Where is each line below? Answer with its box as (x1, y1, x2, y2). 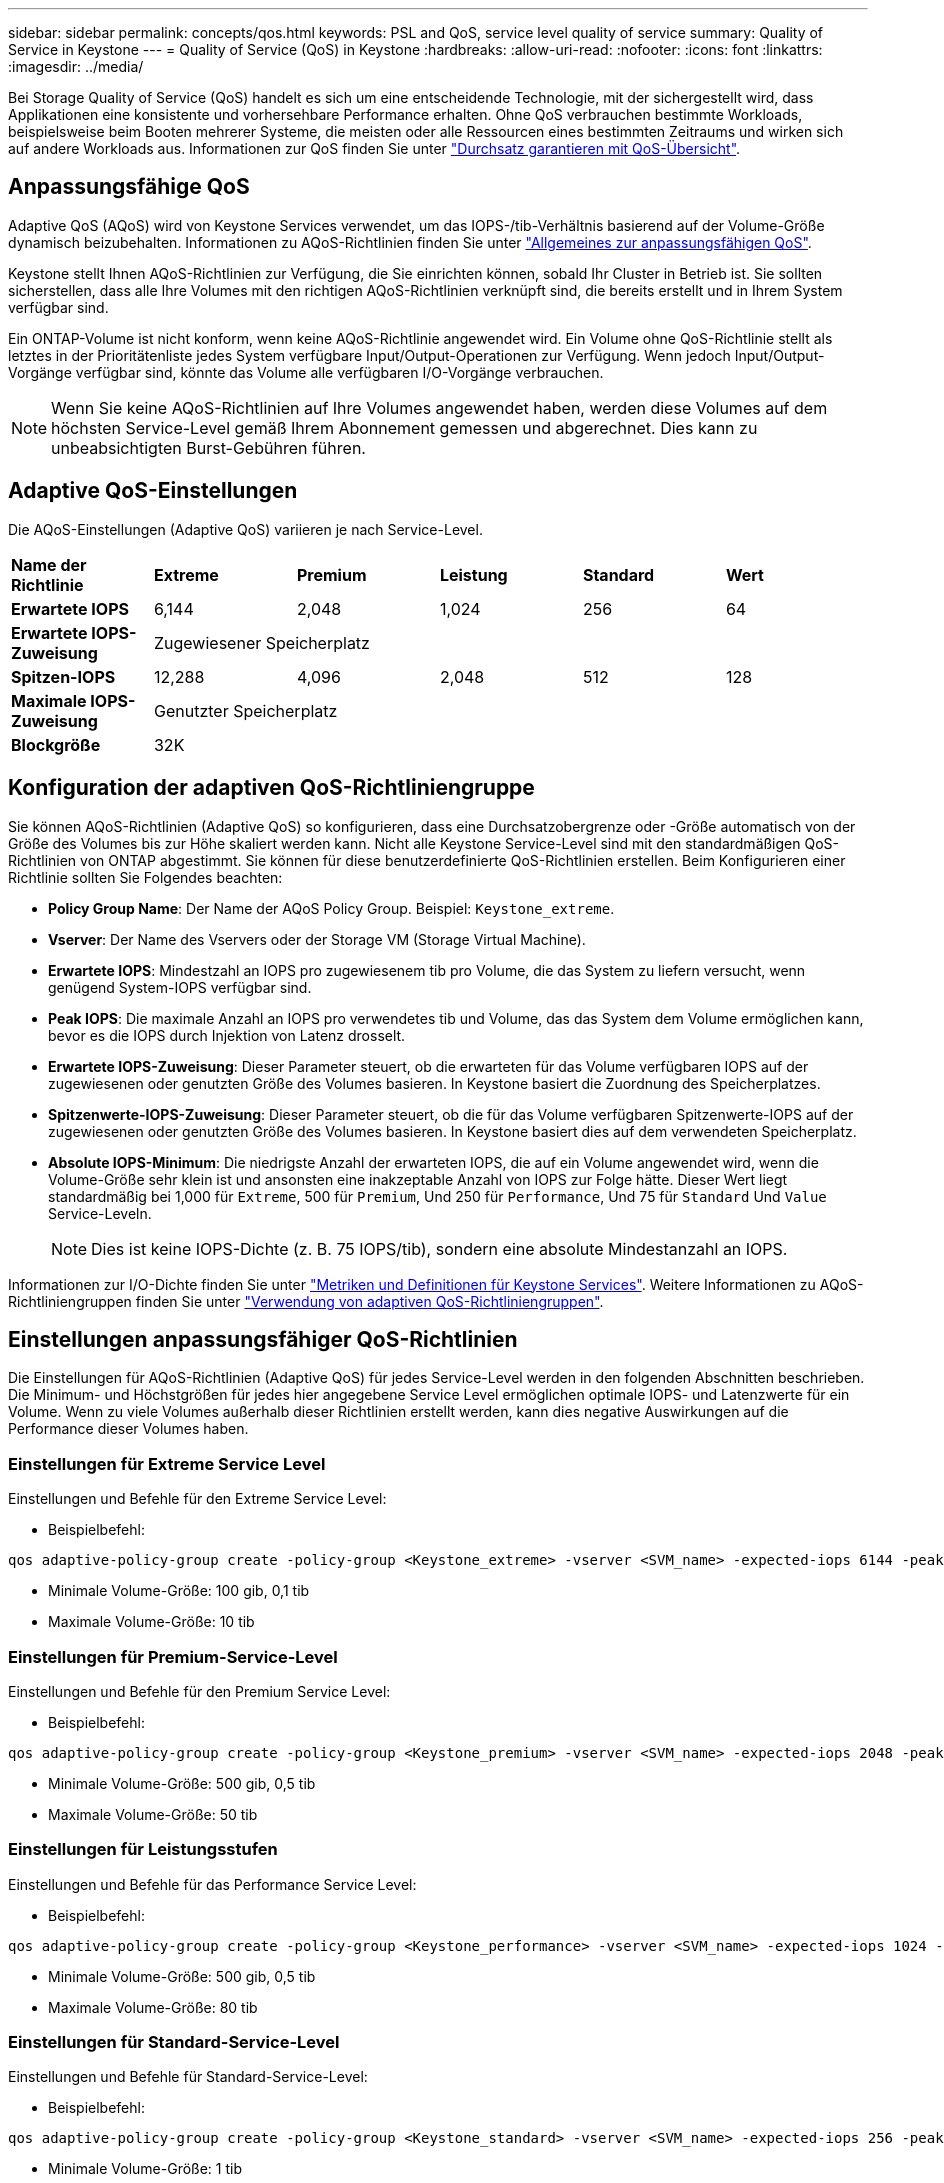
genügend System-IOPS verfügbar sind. (48, 978, 312, 996)
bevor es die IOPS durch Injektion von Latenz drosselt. (48, 1026, 406, 1044)
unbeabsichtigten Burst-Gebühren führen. (51, 437, 366, 458)
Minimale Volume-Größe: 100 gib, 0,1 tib (48, 1582, 310, 1600)
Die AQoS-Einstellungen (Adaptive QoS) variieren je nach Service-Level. (8, 520, 483, 538)
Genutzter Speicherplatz (153, 700, 338, 721)
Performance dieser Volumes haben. (8, 1420, 249, 1438)
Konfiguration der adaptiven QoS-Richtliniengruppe (8, 775, 535, 801)
